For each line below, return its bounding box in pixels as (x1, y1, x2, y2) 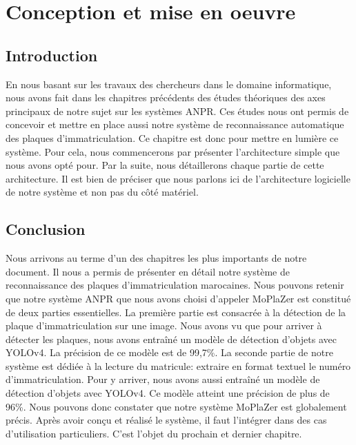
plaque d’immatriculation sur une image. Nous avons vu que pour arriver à (6, 318, 322, 333)
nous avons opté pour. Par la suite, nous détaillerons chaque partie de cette (6, 158, 324, 172)
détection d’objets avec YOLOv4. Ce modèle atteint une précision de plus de (6, 386, 330, 400)
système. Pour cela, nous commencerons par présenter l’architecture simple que (6, 144, 340, 158)
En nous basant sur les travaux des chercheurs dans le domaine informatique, (6, 76, 332, 91)
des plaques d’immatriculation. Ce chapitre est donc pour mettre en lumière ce (6, 130, 339, 145)
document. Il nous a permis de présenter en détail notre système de (6, 264, 290, 278)
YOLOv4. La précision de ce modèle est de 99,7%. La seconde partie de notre (6, 345, 333, 360)
